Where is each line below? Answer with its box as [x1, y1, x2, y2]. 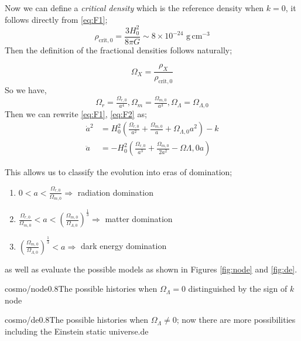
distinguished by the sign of [188, 282, 288, 295]
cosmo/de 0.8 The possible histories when [5, 313, 149, 326]
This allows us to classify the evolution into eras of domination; [5, 166, 232, 178]
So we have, [5, 83, 47, 96]
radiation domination [77, 186, 153, 198]
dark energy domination [80, 240, 167, 252]
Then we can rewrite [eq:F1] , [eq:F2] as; [5, 107, 147, 120]
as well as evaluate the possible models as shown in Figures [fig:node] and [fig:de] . [5, 262, 297, 275]
